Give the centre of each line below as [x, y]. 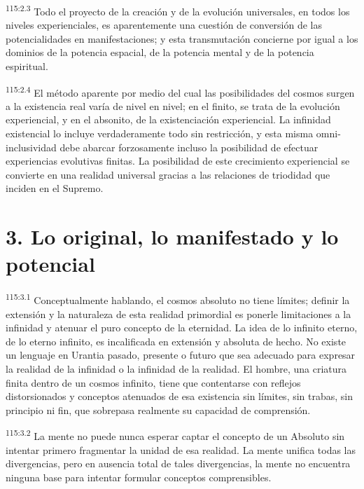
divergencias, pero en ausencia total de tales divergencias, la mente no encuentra [178, 463]
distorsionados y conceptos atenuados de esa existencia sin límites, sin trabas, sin [180, 396]
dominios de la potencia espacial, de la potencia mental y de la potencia [160, 52]
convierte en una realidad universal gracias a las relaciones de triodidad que [168, 174]
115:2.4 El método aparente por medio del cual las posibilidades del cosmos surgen [180, 91]
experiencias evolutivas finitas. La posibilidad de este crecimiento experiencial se [178, 161]
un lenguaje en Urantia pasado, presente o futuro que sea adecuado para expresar [181, 355]
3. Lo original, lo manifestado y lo [172, 236]
